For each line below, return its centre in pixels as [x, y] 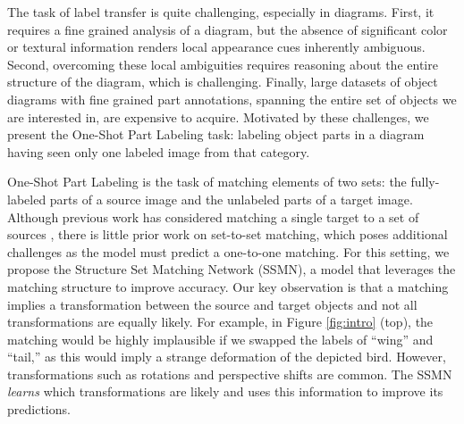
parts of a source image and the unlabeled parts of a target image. [231, 199]
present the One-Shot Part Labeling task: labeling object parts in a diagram [216, 134]
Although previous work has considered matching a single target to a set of [213, 216]
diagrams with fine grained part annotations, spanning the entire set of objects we [232, 99]
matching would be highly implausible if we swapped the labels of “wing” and [220, 339]
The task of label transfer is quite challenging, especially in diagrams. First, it [221, 12]
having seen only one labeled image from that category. [159, 151]
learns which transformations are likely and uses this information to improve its [225, 391]
